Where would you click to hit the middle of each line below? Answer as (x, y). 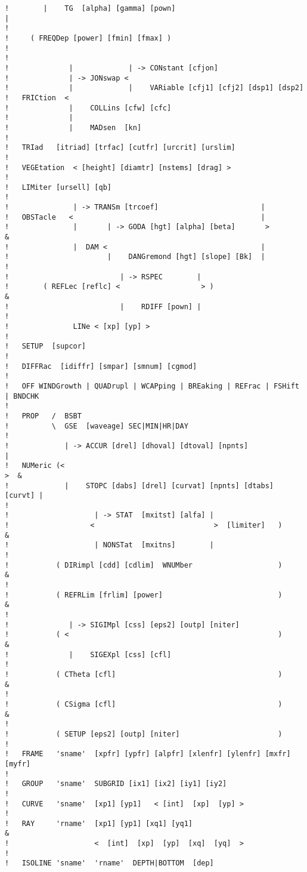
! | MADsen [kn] (73, 127)
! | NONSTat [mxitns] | (109, 545)
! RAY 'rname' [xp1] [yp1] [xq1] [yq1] (99, 823)
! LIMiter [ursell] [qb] (58, 187)
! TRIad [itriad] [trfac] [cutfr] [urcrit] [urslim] (120, 148)
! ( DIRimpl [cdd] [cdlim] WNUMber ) (144, 565)
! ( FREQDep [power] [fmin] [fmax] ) (88, 38)
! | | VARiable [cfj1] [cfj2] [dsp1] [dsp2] (154, 88)
